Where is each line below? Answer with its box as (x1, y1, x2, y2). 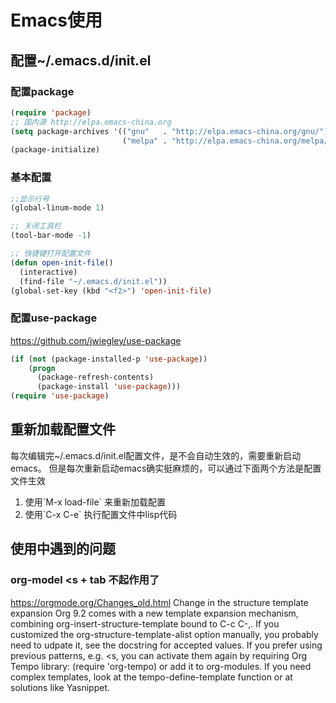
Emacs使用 (10, 9, 103, 32)
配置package (10, 84, 75, 98)
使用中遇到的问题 (10, 541, 116, 558)
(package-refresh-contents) (36, 372, 155, 383)
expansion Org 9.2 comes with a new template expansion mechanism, (10, 607, 299, 619)
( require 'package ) (10, 107, 92, 118)
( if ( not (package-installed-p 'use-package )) (10, 354, 208, 364)
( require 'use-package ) (10, 391, 110, 401)
